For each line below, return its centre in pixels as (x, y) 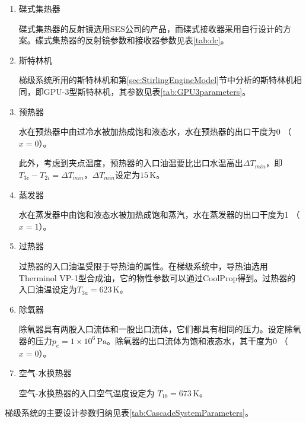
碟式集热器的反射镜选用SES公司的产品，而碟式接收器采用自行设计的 (151, 28)
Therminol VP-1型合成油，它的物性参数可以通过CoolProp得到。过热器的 (157, 277)
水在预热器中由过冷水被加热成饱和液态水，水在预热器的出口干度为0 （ (155, 131)
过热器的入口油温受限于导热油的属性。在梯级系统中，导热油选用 (143, 265)
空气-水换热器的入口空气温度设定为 (87, 392)
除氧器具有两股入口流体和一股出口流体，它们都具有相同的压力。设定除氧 (160, 329)
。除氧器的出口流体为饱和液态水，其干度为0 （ (197, 340)
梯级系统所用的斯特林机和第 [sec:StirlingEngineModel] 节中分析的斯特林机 (156, 80)
